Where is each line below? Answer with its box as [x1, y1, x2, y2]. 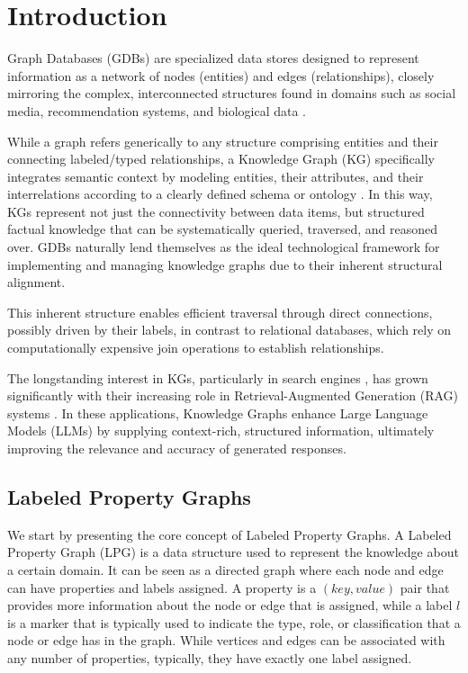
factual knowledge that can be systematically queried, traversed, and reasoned [7, 220, 438, 238]
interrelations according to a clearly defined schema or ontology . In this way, [7, 184, 433, 203]
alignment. [7, 273, 66, 292]
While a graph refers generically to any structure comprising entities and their [7, 131, 438, 150]
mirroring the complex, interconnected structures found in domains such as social [7, 84, 456, 103]
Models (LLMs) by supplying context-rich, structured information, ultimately [7, 421, 435, 440]
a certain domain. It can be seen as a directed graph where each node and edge [7, 560, 444, 579]
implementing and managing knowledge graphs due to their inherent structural [7, 255, 443, 274]
